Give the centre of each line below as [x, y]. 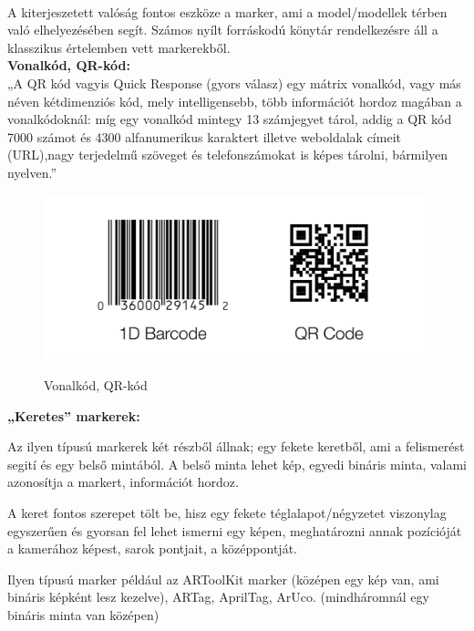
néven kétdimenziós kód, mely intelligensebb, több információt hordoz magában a [235, 101]
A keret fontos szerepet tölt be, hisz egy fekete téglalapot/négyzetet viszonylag [227, 513]
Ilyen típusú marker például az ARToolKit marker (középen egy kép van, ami [223, 579]
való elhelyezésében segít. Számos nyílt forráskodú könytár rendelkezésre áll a [223, 30]
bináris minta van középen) [83, 615]
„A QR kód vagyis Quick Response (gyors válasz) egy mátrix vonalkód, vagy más [234, 83]
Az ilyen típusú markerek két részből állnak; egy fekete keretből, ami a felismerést [236, 446]
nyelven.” [32, 172]
